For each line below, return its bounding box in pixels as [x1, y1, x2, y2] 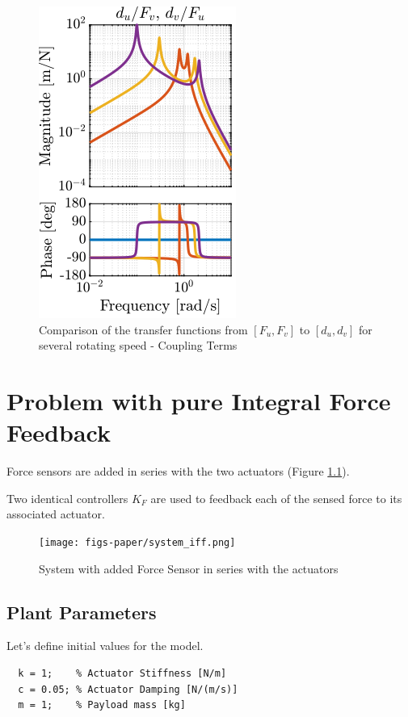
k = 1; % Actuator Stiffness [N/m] [18, 667, 227, 679]
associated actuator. [6, 505, 105, 522]
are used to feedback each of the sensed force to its [150, 489, 402, 506]
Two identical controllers [6, 489, 128, 506]
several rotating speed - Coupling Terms [39, 337, 238, 354]
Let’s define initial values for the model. [6, 637, 204, 654]
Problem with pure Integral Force [6, 384, 391, 417]
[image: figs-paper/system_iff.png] [39, 536, 236, 548]
